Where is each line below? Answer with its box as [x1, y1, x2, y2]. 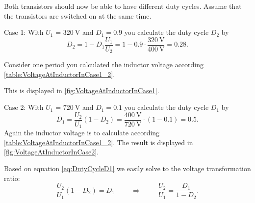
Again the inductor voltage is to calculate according [4, 127, 160, 138]
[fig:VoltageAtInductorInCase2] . [4, 147, 99, 157]
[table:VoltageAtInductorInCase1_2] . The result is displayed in [4, 137, 193, 147]
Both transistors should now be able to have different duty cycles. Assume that [4, 1, 242, 11]
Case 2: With [4, 102, 44, 112]
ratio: [4, 173, 20, 183]
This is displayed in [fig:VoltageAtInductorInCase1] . [4, 85, 159, 96]
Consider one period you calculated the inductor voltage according [4, 59, 204, 70]
